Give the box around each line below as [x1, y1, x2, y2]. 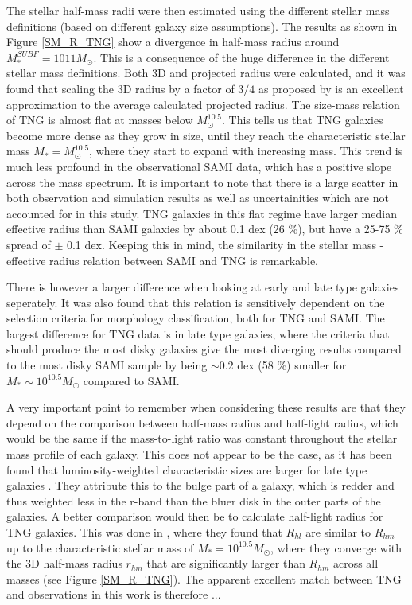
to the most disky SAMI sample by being [6, 357, 208, 373]
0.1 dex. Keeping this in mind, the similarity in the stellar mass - [66, 236, 384, 252]
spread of [6, 236, 51, 252]
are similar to [305, 524, 371, 540]
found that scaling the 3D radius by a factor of [6, 80, 235, 96]
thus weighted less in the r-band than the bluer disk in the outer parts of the [6, 492, 381, 509]
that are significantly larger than [146, 555, 305, 572]
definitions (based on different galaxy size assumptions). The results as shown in [6, 18, 398, 34]
